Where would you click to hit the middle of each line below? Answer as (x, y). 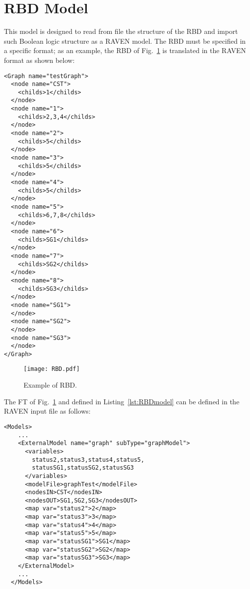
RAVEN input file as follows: (47, 411)
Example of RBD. (50, 385)
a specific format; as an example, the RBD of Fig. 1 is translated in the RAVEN (125, 50)
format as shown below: (39, 60)
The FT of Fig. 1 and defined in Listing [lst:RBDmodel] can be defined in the (122, 401)
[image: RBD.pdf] (52, 369)
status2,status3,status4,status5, (88, 460)
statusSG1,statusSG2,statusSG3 (83, 468)
